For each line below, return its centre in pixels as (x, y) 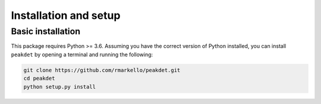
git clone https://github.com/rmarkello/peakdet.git (102, 70)
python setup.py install (60, 87)
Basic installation (45, 31)
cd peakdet (39, 79)
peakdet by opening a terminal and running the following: (82, 54)
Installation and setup (66, 15)
